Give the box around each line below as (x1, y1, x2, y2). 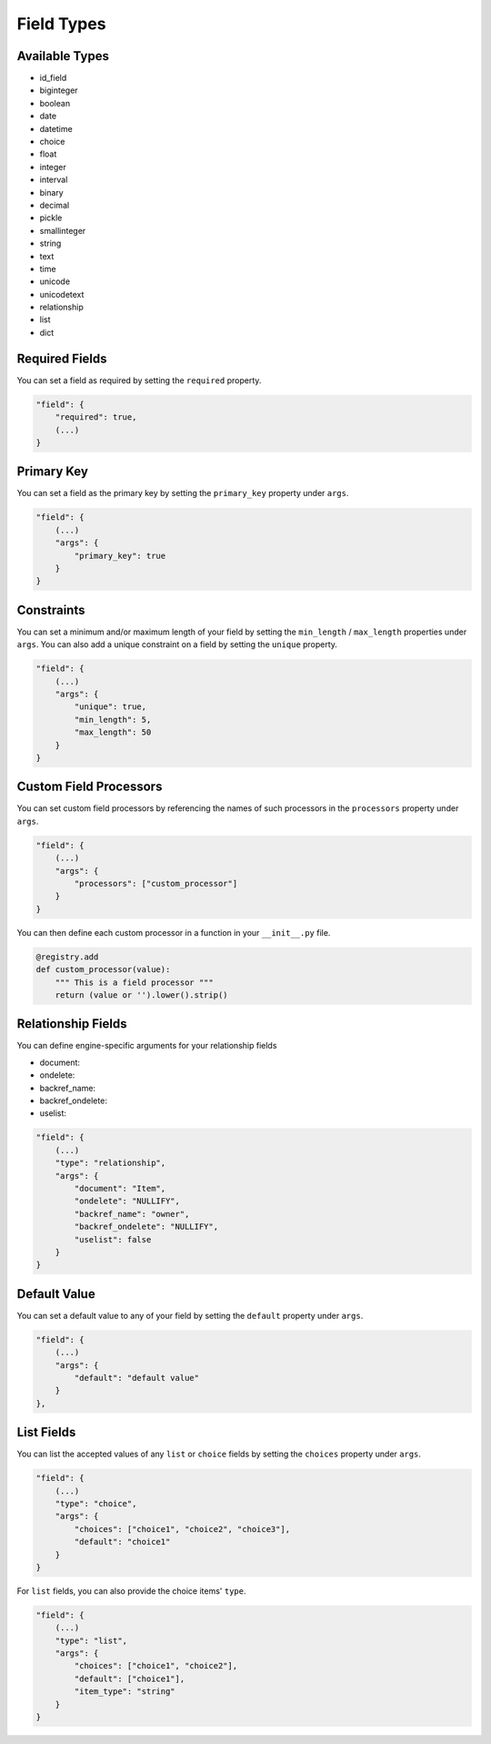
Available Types (16, 48, 109, 64)
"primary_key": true (74, 551, 166, 561)
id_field (39, 73, 67, 84)
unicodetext (39, 289, 85, 299)
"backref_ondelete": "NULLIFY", (74, 1222, 218, 1232)
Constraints (16, 602, 85, 618)
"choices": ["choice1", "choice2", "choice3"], (74, 1524, 291, 1534)
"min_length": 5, (74, 715, 152, 725)
